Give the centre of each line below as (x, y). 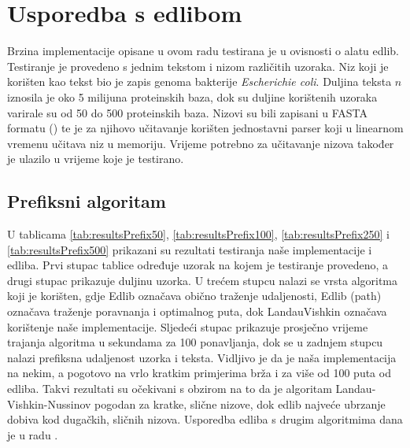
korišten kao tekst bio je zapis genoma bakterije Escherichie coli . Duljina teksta (199, 81)
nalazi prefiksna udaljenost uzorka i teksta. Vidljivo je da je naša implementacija (202, 357)
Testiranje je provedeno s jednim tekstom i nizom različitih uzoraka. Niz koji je (198, 66)
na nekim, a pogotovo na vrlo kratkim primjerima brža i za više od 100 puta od (199, 373)
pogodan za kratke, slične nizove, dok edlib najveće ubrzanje (240, 404)
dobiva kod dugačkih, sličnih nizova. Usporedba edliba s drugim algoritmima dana (205, 419)
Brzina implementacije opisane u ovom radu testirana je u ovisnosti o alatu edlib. (203, 51)
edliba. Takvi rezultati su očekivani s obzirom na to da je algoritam (170, 389)
